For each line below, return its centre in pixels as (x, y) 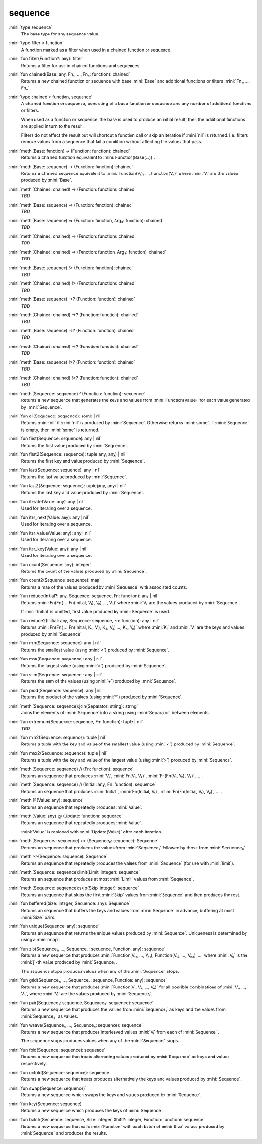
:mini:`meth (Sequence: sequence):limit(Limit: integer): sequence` (74, 872)
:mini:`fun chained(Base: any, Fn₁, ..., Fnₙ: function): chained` (70, 74)
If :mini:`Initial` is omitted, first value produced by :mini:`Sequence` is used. (96, 611)
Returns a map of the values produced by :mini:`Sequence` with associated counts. (104, 587)
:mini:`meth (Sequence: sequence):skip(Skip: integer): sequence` (74, 888)
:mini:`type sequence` (31, 27)
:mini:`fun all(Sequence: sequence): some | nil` (56, 416)
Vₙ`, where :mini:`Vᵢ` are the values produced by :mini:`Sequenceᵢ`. (87, 993)
